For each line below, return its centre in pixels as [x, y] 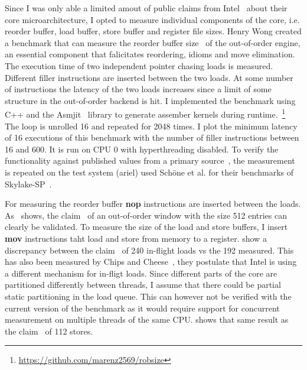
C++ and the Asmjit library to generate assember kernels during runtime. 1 [145, 113]
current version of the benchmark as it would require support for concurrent [142, 308]
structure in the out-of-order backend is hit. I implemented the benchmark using [150, 100]
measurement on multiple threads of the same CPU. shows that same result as [147, 319]
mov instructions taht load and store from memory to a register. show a [136, 238]
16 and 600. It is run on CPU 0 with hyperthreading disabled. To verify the [142, 149]
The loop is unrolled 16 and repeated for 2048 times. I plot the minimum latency [151, 126]
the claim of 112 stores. [49, 331]
